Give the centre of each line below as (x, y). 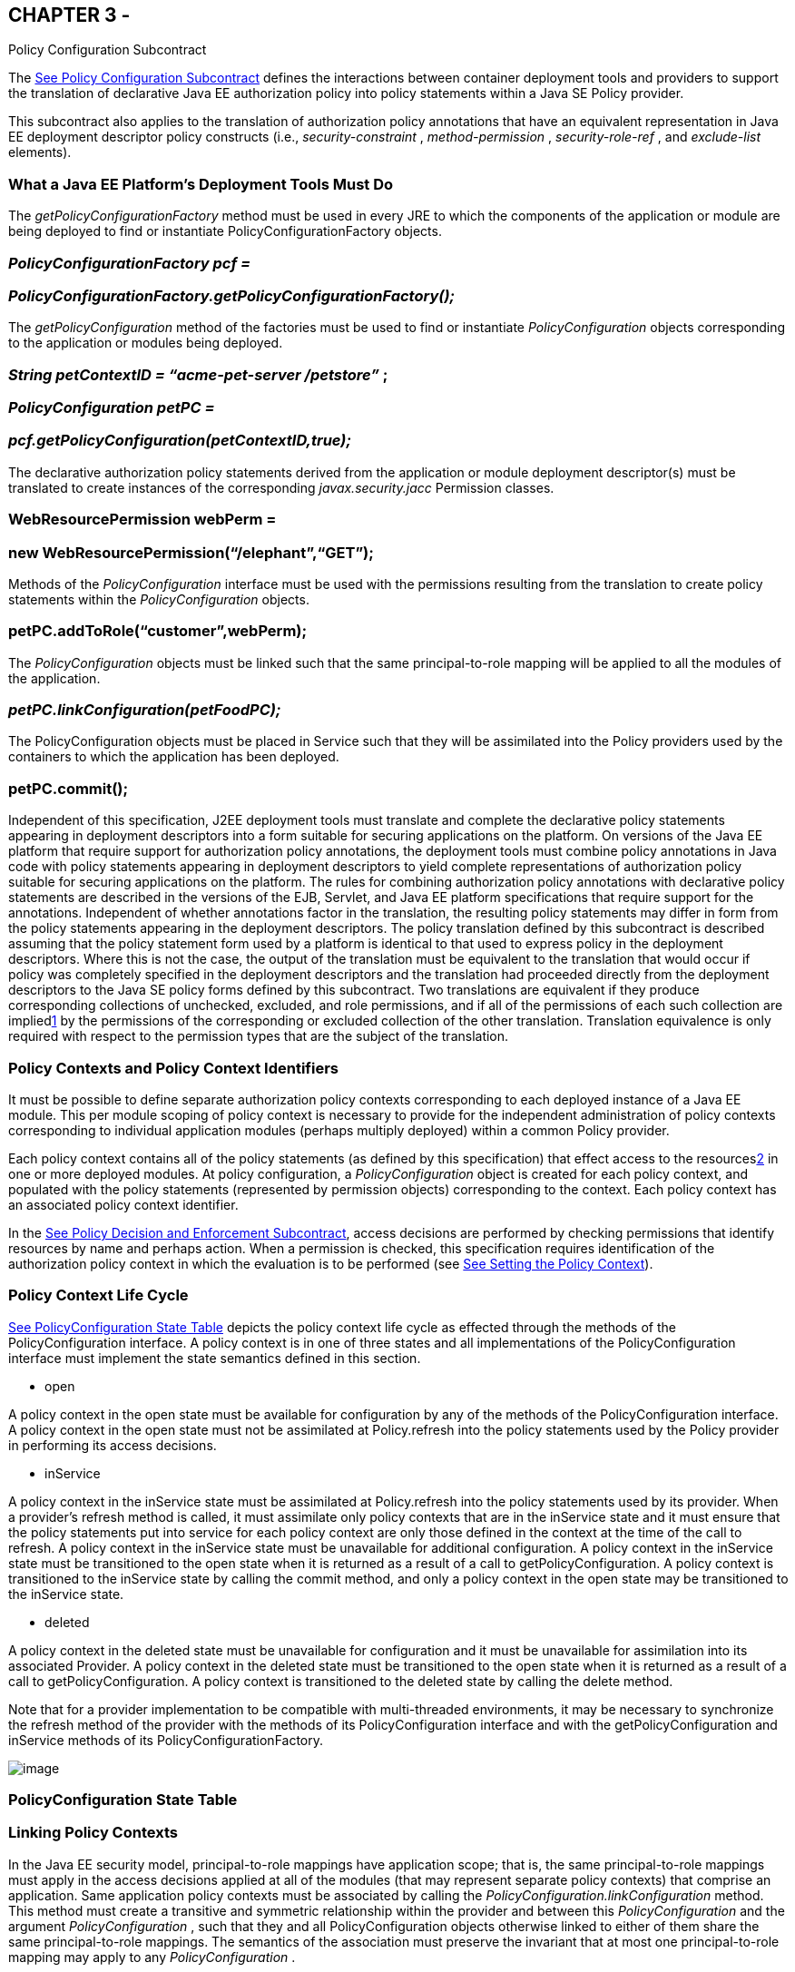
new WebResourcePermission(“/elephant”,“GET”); (191, 552)
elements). (40, 152)
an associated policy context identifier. (123, 1204)
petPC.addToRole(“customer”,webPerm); (158, 631)
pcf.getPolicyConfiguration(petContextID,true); (180, 441)
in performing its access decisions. (113, 1445)
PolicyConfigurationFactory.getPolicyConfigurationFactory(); (232, 295)
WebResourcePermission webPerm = (142, 520)
